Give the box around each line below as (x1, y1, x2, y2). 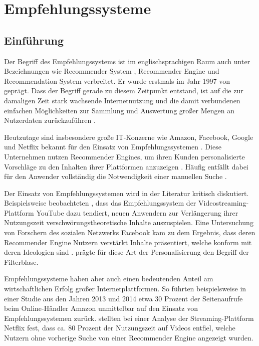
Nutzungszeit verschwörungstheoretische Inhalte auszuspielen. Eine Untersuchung (4, 217, 253, 228)
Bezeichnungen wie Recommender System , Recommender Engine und (4, 66, 219, 76)
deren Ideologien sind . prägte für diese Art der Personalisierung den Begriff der (4, 247, 249, 257)
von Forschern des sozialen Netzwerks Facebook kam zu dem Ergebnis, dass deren (4, 227, 255, 238)
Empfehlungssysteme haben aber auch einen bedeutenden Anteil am (4, 273, 213, 284)
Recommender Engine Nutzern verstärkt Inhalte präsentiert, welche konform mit (4, 237, 252, 247)
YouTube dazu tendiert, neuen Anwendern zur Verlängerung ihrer (36, 207, 238, 218)
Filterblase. (4, 256, 39, 267)
